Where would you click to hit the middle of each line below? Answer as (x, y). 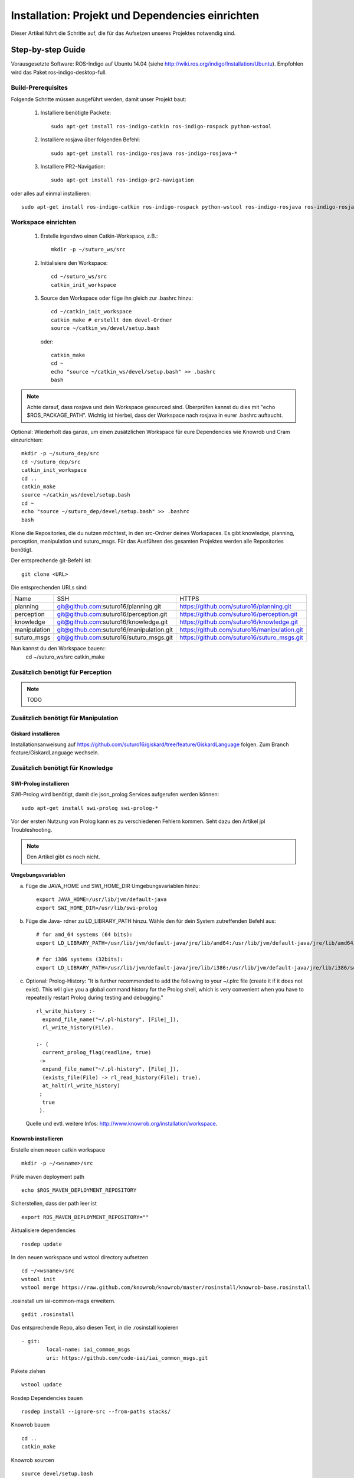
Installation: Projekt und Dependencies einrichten (135, 15)
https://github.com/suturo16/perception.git (239, 614)
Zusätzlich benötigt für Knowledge (62, 768)
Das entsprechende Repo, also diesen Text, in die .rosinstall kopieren (95, 1328)
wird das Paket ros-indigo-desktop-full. (59, 72)
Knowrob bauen (30, 1425)
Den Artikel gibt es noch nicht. (63, 857)
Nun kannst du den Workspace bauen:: (58, 649)
